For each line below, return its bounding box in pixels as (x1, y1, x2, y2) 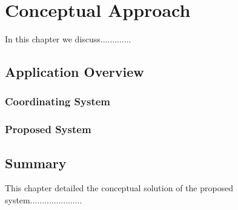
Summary (5, 153, 67, 172)
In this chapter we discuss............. (5, 33, 131, 45)
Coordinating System (5, 94, 111, 109)
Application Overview (5, 62, 144, 81)
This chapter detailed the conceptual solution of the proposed (5, 182, 234, 194)
